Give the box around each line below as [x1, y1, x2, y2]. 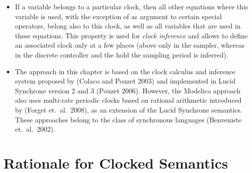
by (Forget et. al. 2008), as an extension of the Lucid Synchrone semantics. [15, 104, 242, 115]
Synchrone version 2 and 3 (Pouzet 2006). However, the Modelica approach [15, 85, 241, 95]
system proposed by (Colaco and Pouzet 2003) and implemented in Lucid [15, 76, 236, 86]
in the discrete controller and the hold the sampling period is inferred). [15, 49, 228, 59]
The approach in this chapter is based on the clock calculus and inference [15, 66, 235, 76]
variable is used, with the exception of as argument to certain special [15, 11, 222, 21]
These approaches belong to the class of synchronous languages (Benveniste [15, 114, 242, 124]
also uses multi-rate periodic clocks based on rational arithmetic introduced [15, 95, 242, 105]
